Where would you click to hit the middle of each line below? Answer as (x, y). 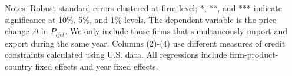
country (19, 66)
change (17, 31)
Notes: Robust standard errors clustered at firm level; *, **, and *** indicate (143, 8)
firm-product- (254, 54)
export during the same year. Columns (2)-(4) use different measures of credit (145, 43)
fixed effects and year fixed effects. (97, 66)
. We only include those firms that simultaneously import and (176, 31)
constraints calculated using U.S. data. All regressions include (116, 54)
